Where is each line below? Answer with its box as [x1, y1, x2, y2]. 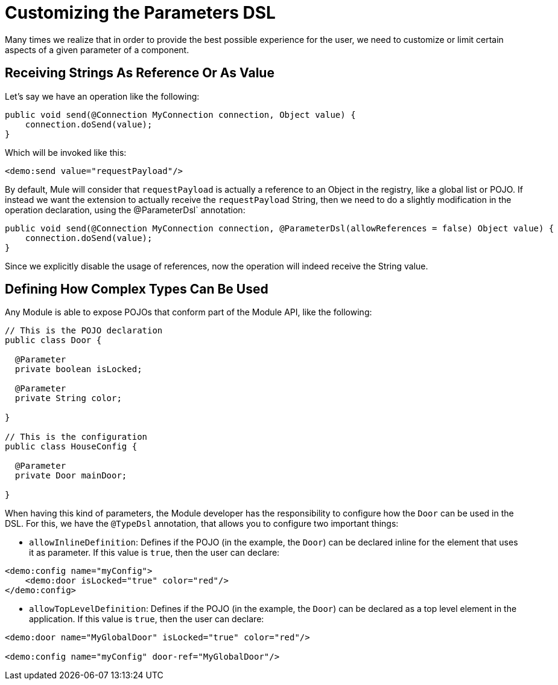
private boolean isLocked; [14, 364, 142, 375]
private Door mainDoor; [14, 471, 127, 481]
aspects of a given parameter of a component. [5, 44, 189, 55]
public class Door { [5, 335, 102, 346]
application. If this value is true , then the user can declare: [29, 614, 264, 625]
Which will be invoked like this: [5, 147, 127, 158]
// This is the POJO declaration [5, 326, 163, 336]
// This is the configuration [5, 432, 148, 442]
